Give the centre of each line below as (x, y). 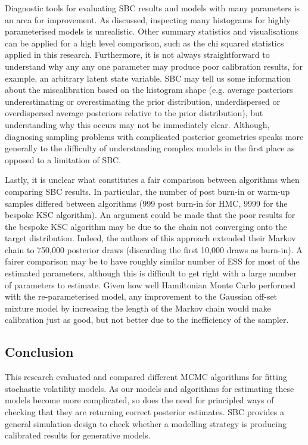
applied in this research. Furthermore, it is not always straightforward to (137, 55)
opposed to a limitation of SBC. (63, 159)
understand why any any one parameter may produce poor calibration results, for (154, 66)
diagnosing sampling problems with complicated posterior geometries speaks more (154, 136)
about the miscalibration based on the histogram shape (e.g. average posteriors (149, 90)
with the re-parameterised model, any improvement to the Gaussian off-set (141, 296)
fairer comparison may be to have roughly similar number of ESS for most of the (152, 261)
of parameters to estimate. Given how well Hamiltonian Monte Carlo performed (150, 284)
